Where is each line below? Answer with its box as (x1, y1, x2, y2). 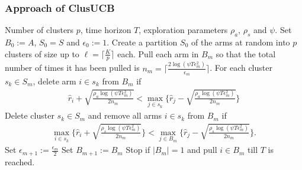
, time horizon (80, 24, 131, 36)
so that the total (216, 47, 276, 60)
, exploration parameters (139, 24, 228, 36)
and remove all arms (88, 109, 162, 122)
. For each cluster (210, 61, 272, 74)
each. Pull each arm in (117, 47, 199, 60)
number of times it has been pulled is (5, 61, 140, 74)
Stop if (126, 143, 150, 156)
